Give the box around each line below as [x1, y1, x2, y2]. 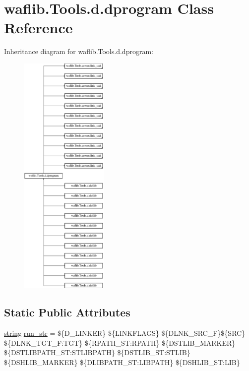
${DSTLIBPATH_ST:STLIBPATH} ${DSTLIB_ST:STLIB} [4, 347, 190, 358]
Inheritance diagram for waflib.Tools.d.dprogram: [4, 46, 153, 57]
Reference [4, 17, 73, 38]
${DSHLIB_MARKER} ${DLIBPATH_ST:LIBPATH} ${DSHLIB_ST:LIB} [4, 357, 240, 368]
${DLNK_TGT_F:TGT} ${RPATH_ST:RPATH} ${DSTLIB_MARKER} [4, 337, 236, 348]
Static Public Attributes [4, 305, 130, 320]
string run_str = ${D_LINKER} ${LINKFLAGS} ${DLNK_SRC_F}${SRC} [4, 328, 246, 338]
